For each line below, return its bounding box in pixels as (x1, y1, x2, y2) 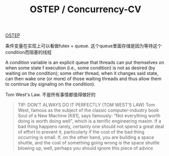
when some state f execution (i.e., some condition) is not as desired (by (5, 65, 155, 71)
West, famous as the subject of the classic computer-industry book (17, 107, 159, 113)
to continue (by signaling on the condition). (5, 81, 96, 87)
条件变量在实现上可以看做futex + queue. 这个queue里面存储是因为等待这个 (5, 43, 162, 49)
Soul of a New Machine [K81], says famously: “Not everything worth (17, 113, 160, 119)
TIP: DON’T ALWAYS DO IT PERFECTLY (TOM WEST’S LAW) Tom (17, 102, 155, 108)
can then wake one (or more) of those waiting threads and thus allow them (5, 75, 162, 82)
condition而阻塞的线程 (5, 49, 52, 56)
